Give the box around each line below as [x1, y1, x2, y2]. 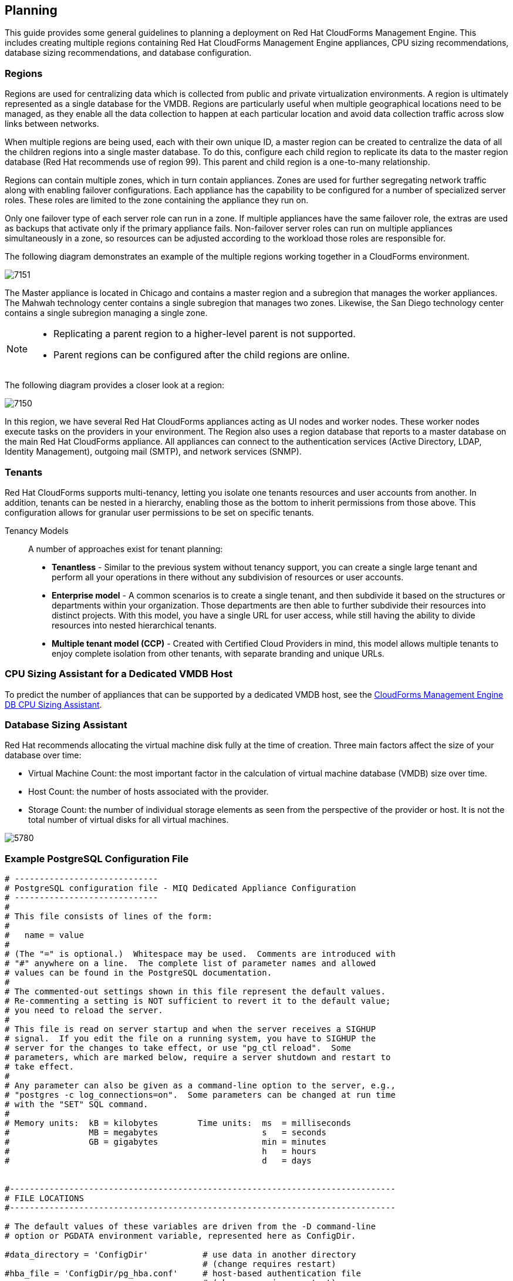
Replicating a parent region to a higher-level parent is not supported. [53, 328, 356, 340]
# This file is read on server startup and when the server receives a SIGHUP [5, 1024, 376, 1034]
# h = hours [5, 1146, 317, 1156]
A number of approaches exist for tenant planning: [28, 543, 223, 554]
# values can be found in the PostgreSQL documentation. [5, 968, 272, 978]
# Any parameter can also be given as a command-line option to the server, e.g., [5, 1081, 396, 1091]
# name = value [5, 930, 84, 940]
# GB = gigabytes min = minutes [5, 1137, 326, 1147]
